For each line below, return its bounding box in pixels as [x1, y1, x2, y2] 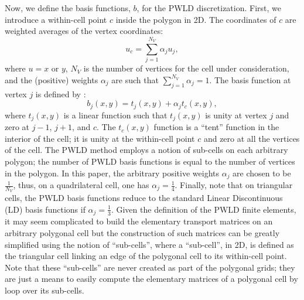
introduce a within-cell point [5, 13, 107, 25]
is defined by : [35, 87, 86, 100]
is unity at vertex [205, 108, 267, 121]
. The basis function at [209, 73, 291, 86]
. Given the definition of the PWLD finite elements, [111, 203, 296, 215]
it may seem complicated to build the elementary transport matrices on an [5, 215, 273, 227]
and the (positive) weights [5, 73, 98, 86]
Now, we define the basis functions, [5, 2, 131, 13]
